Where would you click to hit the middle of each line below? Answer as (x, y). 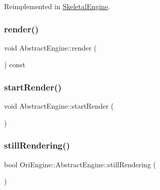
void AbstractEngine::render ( (50, 47)
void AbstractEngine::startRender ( (59, 106)
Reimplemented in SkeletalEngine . (57, 6)
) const (15, 64)
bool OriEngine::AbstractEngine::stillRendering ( (80, 164)
